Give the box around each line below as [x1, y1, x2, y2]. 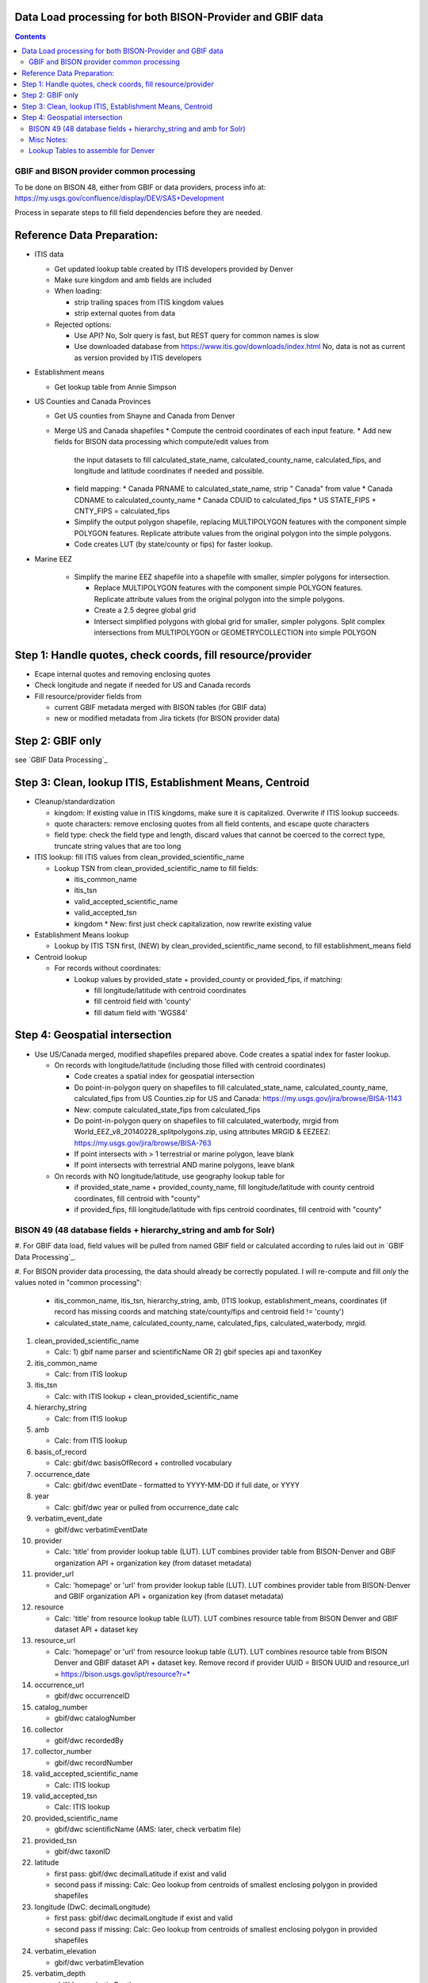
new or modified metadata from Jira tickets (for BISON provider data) [54, 714, 281, 723]
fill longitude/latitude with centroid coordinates [94, 985, 246, 995]
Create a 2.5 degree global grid [94, 605, 197, 615]
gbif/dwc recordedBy [54, 1736, 124, 1745]
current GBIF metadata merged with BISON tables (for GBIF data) [54, 703, 267, 712]
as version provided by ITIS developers [74, 353, 202, 362]
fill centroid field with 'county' [94, 996, 192, 1007]
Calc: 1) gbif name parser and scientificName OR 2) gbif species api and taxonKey [54, 1347, 323, 1356]
